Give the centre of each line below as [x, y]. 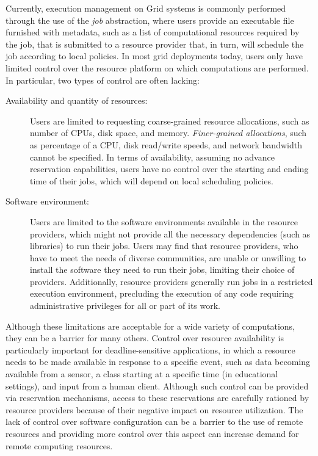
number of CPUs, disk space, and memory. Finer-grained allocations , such [168, 133]
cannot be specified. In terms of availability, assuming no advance [152, 157]
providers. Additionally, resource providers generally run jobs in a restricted [172, 281]
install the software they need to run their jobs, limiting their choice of [162, 270]
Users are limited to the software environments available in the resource [164, 221]
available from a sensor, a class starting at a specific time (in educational [142, 374]
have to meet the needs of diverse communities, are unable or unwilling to [168, 257]
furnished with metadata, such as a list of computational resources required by [153, 32]
